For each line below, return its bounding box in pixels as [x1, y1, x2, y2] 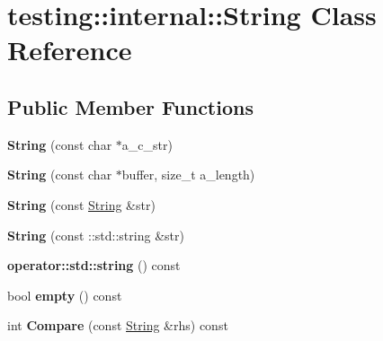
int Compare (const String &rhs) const [7, 316, 228, 335]
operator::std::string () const [7, 256, 181, 275]
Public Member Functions [7, 92, 254, 120]
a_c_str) [121, 135, 173, 153]
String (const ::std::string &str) [7, 225, 184, 244]
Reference [7, 31, 132, 68]
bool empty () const [7, 285, 122, 304]
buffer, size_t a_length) [121, 165, 255, 184]
